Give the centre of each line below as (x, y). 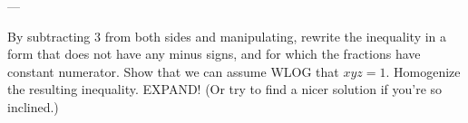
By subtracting (49, 36)
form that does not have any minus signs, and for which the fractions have (214, 54)
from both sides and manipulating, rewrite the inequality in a (276, 36)
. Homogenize (423, 71)
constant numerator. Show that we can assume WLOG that (173, 71)
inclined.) (33, 106)
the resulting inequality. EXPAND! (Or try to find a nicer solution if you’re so (225, 89)
